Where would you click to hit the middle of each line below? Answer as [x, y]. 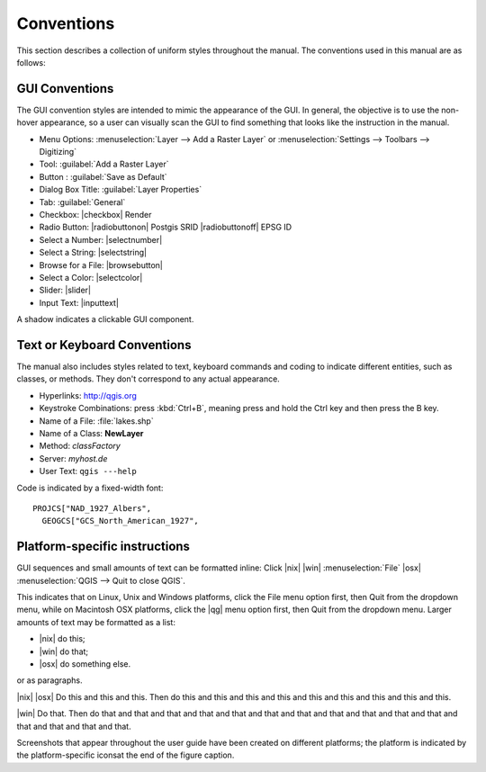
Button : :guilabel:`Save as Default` [103, 176]
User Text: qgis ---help [88, 471]
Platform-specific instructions [103, 547]
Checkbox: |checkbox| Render [95, 214]
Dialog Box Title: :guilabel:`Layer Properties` [121, 190]
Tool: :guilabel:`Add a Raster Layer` [104, 164]
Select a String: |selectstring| [93, 253]
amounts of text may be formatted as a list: [96, 622]
